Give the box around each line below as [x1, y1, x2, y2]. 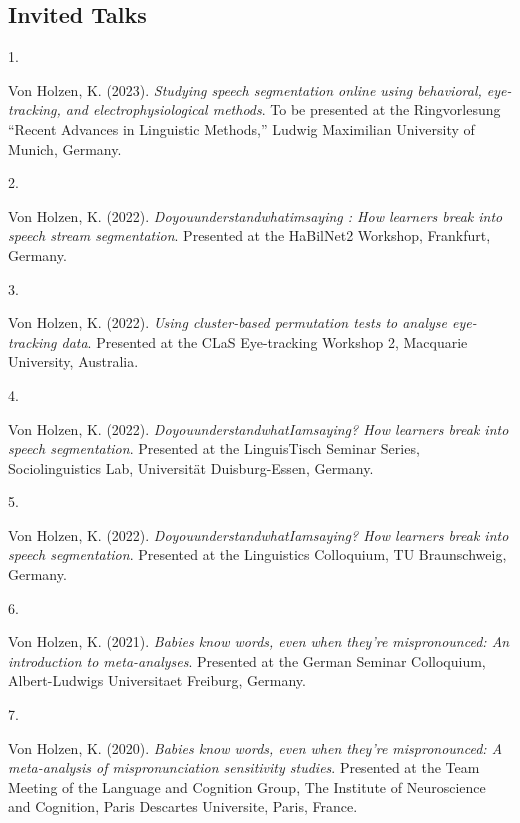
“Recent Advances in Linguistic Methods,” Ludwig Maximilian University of [8, 118, 475, 139]
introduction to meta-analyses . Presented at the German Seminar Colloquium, [8, 650, 486, 671]
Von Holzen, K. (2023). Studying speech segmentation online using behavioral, [8, 79, 482, 100]
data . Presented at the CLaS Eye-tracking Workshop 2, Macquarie [61, 331, 468, 352]
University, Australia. [8, 351, 139, 372]
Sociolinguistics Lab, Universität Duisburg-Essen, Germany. [8, 457, 374, 478]
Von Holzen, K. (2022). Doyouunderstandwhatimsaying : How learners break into [8, 205, 503, 226]
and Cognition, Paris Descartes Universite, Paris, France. [8, 796, 358, 817]
